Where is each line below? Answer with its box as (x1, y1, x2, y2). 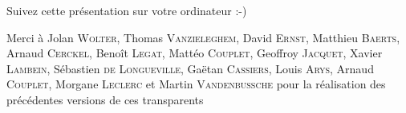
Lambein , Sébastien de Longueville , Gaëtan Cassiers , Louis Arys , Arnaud (6, 60, 374, 76)
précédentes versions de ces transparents (6, 91, 204, 107)
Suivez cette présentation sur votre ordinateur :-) (6, 2, 247, 18)
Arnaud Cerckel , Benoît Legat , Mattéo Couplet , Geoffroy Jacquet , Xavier (6, 45, 383, 61)
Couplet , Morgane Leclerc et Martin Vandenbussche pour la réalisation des (6, 76, 386, 92)
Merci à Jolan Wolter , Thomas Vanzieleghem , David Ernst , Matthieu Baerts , (6, 29, 400, 45)
